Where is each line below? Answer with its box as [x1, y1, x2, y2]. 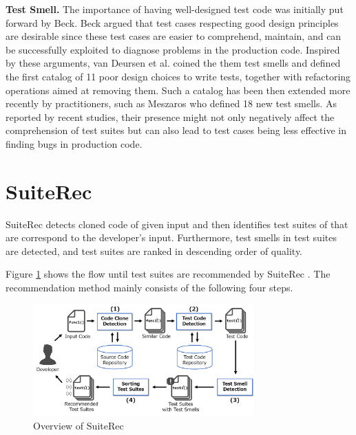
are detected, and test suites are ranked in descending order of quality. [6, 243, 303, 258]
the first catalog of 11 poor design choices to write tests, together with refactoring [6, 69, 351, 83]
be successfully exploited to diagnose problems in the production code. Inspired [6, 42, 340, 56]
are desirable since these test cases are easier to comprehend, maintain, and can [6, 29, 342, 43]
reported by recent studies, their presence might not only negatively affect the [6, 109, 335, 124]
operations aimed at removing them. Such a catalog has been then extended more [6, 82, 350, 97]
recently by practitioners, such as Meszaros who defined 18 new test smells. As [6, 96, 337, 111]
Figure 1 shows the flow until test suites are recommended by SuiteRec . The [6, 267, 331, 281]
